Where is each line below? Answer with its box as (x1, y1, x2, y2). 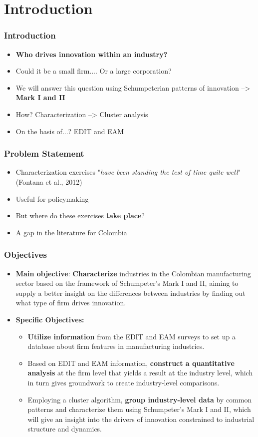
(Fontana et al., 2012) (15, 176, 82, 187)
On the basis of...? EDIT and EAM (15, 126, 124, 136)
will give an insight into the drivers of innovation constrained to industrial (27, 413, 255, 424)
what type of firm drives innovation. (15, 297, 126, 308)
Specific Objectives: (15, 314, 84, 324)
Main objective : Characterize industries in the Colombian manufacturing (15, 268, 251, 278)
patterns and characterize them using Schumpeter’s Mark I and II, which (27, 404, 251, 414)
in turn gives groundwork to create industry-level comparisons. (27, 377, 220, 387)
